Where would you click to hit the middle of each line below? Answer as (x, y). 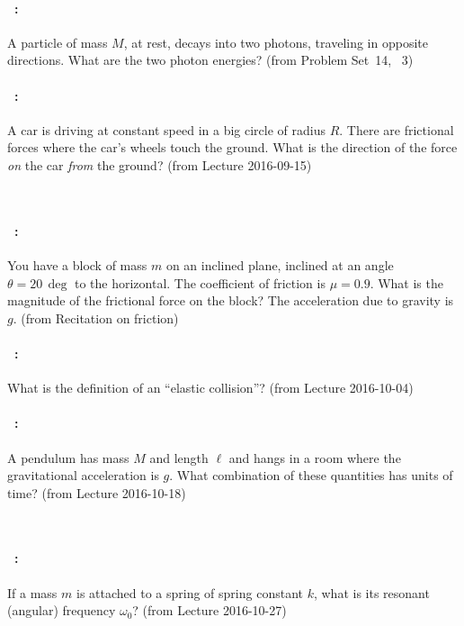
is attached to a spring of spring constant (189, 592)
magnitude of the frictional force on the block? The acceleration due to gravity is (231, 300)
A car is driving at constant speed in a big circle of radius (166, 129)
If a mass (32, 592)
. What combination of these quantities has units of (311, 475)
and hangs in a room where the (315, 457)
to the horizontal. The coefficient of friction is (200, 282)
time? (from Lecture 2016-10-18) (97, 492)
